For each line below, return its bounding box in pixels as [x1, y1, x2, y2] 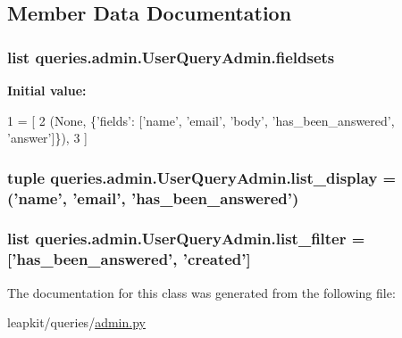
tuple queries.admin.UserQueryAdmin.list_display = [7, 166, 397, 188]
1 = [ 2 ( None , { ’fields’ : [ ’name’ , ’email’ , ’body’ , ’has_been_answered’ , [7, 111, 395, 129]
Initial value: [7, 81, 87, 99]
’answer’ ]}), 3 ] [7, 128, 88, 147]
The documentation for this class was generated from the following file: [7, 283, 396, 301]
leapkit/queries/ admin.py [7, 313, 146, 332]
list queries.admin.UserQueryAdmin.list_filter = [7, 227, 365, 250]
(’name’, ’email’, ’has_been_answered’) [7, 186, 299, 209]
